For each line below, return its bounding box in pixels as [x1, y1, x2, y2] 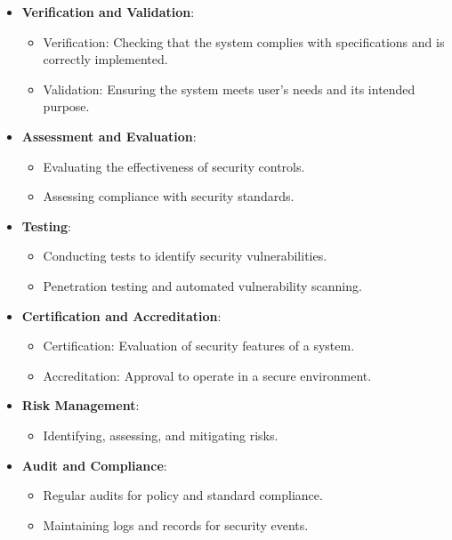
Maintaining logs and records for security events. [43, 515, 309, 534]
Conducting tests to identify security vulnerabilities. [43, 246, 327, 265]
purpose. [43, 97, 90, 116]
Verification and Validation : [21, 3, 195, 20]
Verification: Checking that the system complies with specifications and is [43, 32, 445, 51]
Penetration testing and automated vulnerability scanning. [43, 276, 362, 294]
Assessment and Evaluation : [21, 126, 197, 145]
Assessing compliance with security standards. [43, 187, 295, 206]
